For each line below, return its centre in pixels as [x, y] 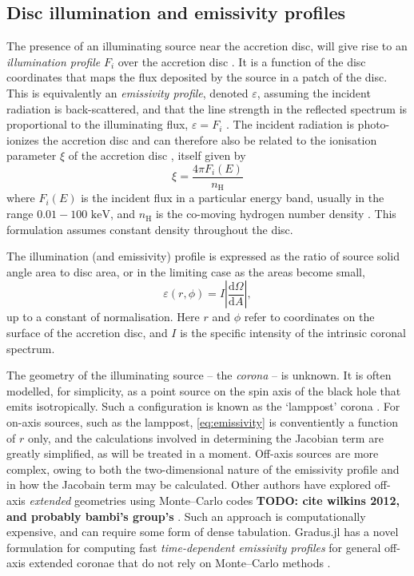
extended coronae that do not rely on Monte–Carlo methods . [180, 563]
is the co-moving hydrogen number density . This [276, 214]
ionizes [23, 139]
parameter [32, 155]
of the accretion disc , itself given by [157, 155]
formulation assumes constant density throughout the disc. [150, 229]
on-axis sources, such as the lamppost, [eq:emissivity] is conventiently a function [202, 422]
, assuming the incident [314, 92]
